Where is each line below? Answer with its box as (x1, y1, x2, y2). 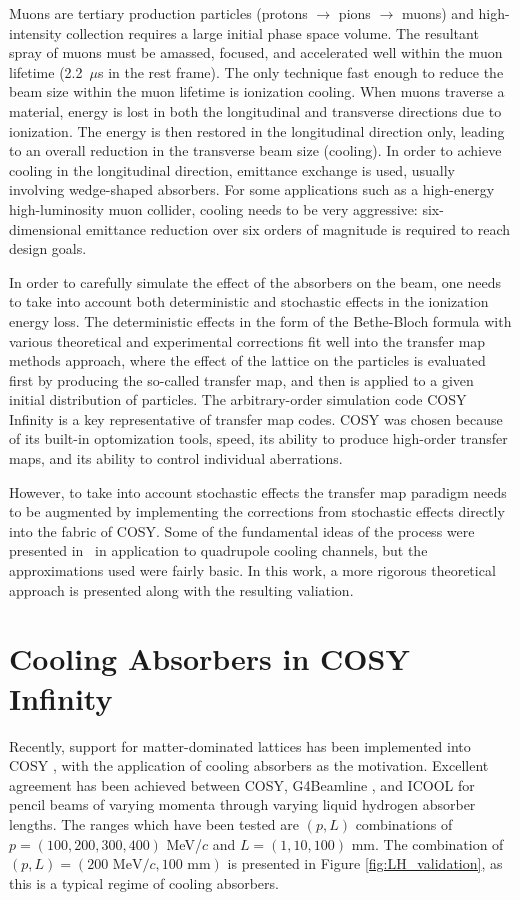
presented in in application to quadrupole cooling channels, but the (9, 540, 428, 561)
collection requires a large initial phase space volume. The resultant (66, 22, 479, 43)
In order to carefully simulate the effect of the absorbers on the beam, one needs (9, 271, 502, 292)
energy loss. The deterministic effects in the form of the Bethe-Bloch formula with (9, 310, 512, 331)
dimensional (9, 218, 82, 239)
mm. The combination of (351, 833, 504, 854)
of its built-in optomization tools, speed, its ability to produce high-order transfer (9, 428, 508, 449)
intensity (9, 22, 62, 43)
